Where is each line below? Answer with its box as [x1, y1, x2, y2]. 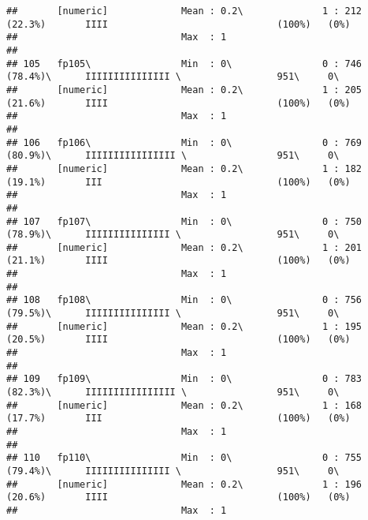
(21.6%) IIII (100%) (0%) [6, 97, 351, 109]
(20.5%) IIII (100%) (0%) [6, 334, 351, 346]
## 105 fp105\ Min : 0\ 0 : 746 [6, 58, 362, 69]
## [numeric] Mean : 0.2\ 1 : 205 [6, 84, 362, 95]
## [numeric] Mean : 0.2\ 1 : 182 [6, 163, 362, 174]
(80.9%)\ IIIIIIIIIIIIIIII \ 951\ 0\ [6, 150, 340, 162]
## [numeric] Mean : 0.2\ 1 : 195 [6, 320, 362, 332]
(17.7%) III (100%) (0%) [6, 413, 351, 425]
